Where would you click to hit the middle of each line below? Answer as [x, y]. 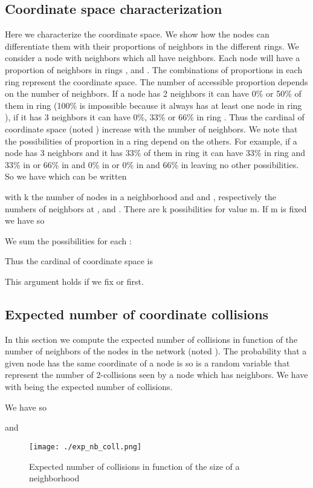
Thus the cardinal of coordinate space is [79, 261]
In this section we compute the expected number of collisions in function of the [151, 339]
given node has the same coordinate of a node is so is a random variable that [147, 363]
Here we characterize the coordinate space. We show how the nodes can [137, 34]
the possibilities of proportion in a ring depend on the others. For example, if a [151, 141]
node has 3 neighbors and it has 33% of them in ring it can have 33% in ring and [155, 153]
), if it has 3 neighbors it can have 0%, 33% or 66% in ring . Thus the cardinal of [155, 117]
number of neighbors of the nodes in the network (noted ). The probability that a [156, 351]
